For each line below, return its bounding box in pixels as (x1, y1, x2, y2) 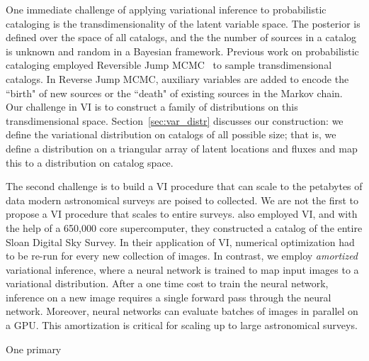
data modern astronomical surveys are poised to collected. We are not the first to (6, 192, 358, 207)
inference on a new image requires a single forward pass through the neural (6, 289, 331, 304)
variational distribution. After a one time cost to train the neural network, (6, 276, 329, 291)
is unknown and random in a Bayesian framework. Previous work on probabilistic (6, 43, 359, 58)
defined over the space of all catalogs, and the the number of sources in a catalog (6, 30, 357, 45)
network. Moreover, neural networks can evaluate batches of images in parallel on (6, 304, 358, 318)
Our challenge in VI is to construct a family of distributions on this (6, 99, 298, 114)
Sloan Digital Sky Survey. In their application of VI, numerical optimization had (6, 234, 355, 249)
